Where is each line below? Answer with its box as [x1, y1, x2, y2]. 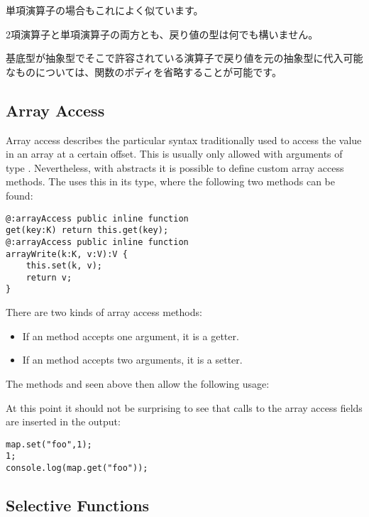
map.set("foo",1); [6, 439, 92, 450]
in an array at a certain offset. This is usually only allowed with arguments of [6, 146, 343, 161]
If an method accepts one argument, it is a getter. [22, 328, 239, 343]
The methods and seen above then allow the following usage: [6, 376, 270, 391]
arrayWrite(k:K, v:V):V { [6, 249, 128, 259]
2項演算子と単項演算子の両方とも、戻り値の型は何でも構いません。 [6, 26, 319, 41]
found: [6, 187, 33, 202]
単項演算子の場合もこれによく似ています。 [6, 3, 204, 17]
